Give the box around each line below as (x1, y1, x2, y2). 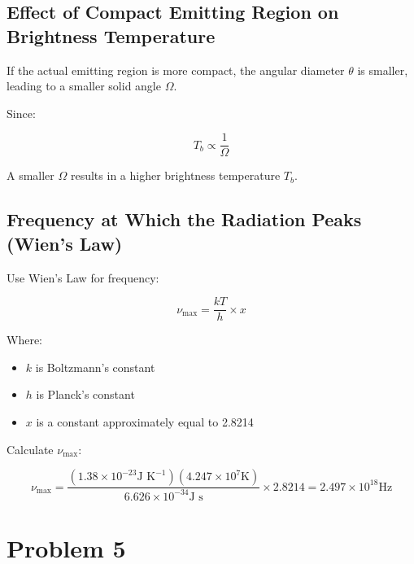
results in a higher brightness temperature (70, 167, 281, 184)
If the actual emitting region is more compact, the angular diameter (7, 61, 345, 78)
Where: (7, 331, 42, 348)
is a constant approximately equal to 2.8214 (36, 413, 254, 431)
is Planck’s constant (36, 386, 135, 403)
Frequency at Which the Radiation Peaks (7, 207, 362, 232)
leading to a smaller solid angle (7, 77, 161, 94)
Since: (7, 104, 36, 121)
